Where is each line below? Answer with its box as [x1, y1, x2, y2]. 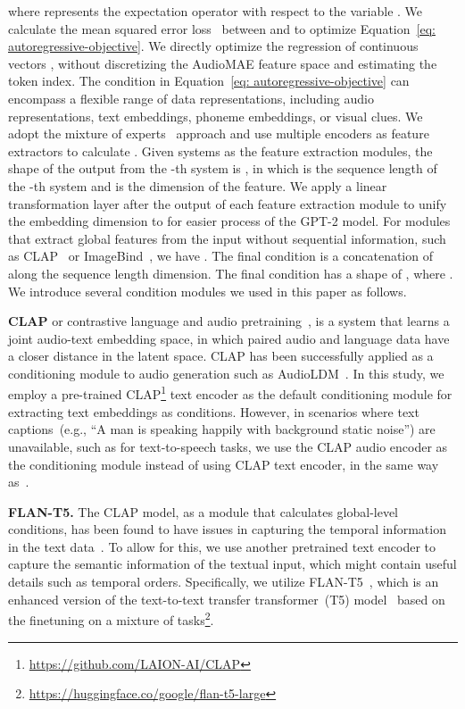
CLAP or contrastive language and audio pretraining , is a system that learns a [8, 312, 450, 330]
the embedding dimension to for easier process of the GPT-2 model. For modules [8, 212, 451, 230]
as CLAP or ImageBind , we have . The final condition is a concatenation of [8, 246, 433, 265]
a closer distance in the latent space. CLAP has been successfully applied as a [8, 346, 434, 365]
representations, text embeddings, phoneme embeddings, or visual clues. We [8, 106, 423, 125]
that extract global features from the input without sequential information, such [8, 229, 446, 247]
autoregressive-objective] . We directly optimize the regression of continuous [8, 37, 419, 55]
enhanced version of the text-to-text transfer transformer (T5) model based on [8, 589, 445, 608]
